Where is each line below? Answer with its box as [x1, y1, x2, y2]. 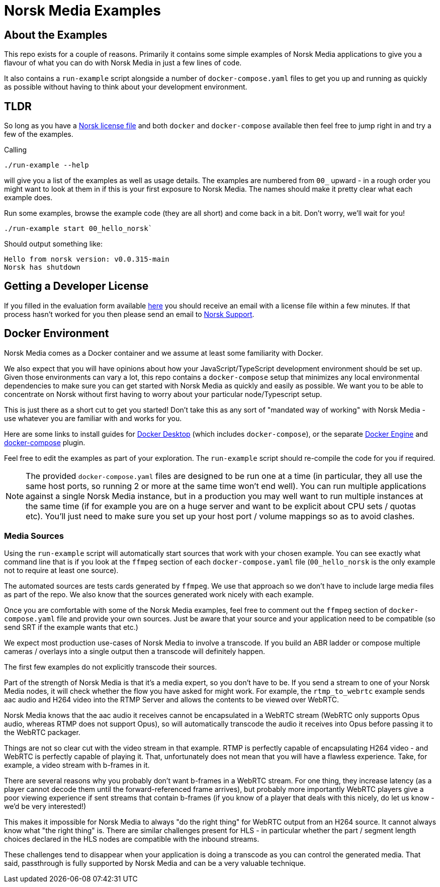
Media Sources [4, 531, 64, 541]
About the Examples [4, 28, 108, 41]
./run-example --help [4, 161, 89, 170]
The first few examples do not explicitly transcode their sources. [4, 663, 217, 672]
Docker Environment [4, 327, 109, 340]
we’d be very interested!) [4, 802, 86, 811]
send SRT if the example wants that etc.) [4, 623, 138, 632]
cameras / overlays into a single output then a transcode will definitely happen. [4, 647, 266, 656]
